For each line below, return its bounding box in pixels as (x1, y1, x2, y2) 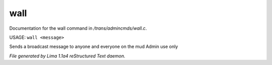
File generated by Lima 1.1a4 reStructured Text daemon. (9, 53, 125, 59)
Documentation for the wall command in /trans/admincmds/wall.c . (9, 25, 147, 31)
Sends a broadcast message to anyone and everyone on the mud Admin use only (9, 43, 178, 50)
